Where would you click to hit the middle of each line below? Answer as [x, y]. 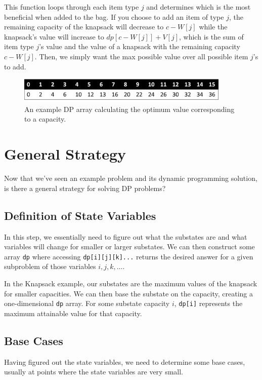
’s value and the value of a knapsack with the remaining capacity [140, 46]
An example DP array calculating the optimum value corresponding [129, 109]
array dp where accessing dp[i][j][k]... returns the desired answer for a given [129, 256]
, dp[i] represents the [208, 303]
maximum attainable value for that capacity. [73, 313]
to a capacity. [45, 119]
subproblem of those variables [50, 266]
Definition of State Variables [80, 215]
